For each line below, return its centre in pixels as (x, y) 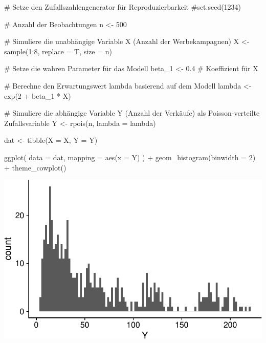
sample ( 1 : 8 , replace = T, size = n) (58, 51)
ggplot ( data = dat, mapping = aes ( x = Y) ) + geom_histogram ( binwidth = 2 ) (130, 157)
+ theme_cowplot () (35, 167)
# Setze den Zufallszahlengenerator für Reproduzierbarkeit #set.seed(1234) (123, 7)
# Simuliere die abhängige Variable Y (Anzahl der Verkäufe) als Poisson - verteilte (132, 113)
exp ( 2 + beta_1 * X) (38, 95)
